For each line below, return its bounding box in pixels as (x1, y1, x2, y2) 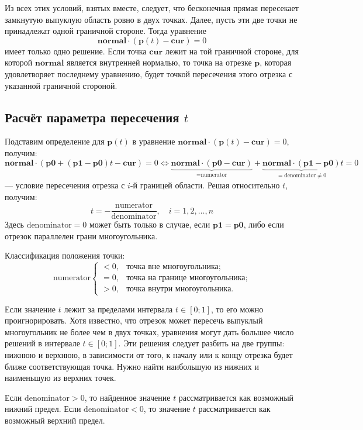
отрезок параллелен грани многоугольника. (5, 229, 158, 242)
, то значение (143, 403, 191, 415)
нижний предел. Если (5, 403, 81, 415)
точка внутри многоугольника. (126, 285, 234, 294)
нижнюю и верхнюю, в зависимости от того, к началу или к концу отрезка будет (5, 348, 293, 360)
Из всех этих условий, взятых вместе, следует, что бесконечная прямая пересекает (5, 2, 299, 13)
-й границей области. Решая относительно (130, 178, 280, 191)
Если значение (5, 302, 56, 315)
